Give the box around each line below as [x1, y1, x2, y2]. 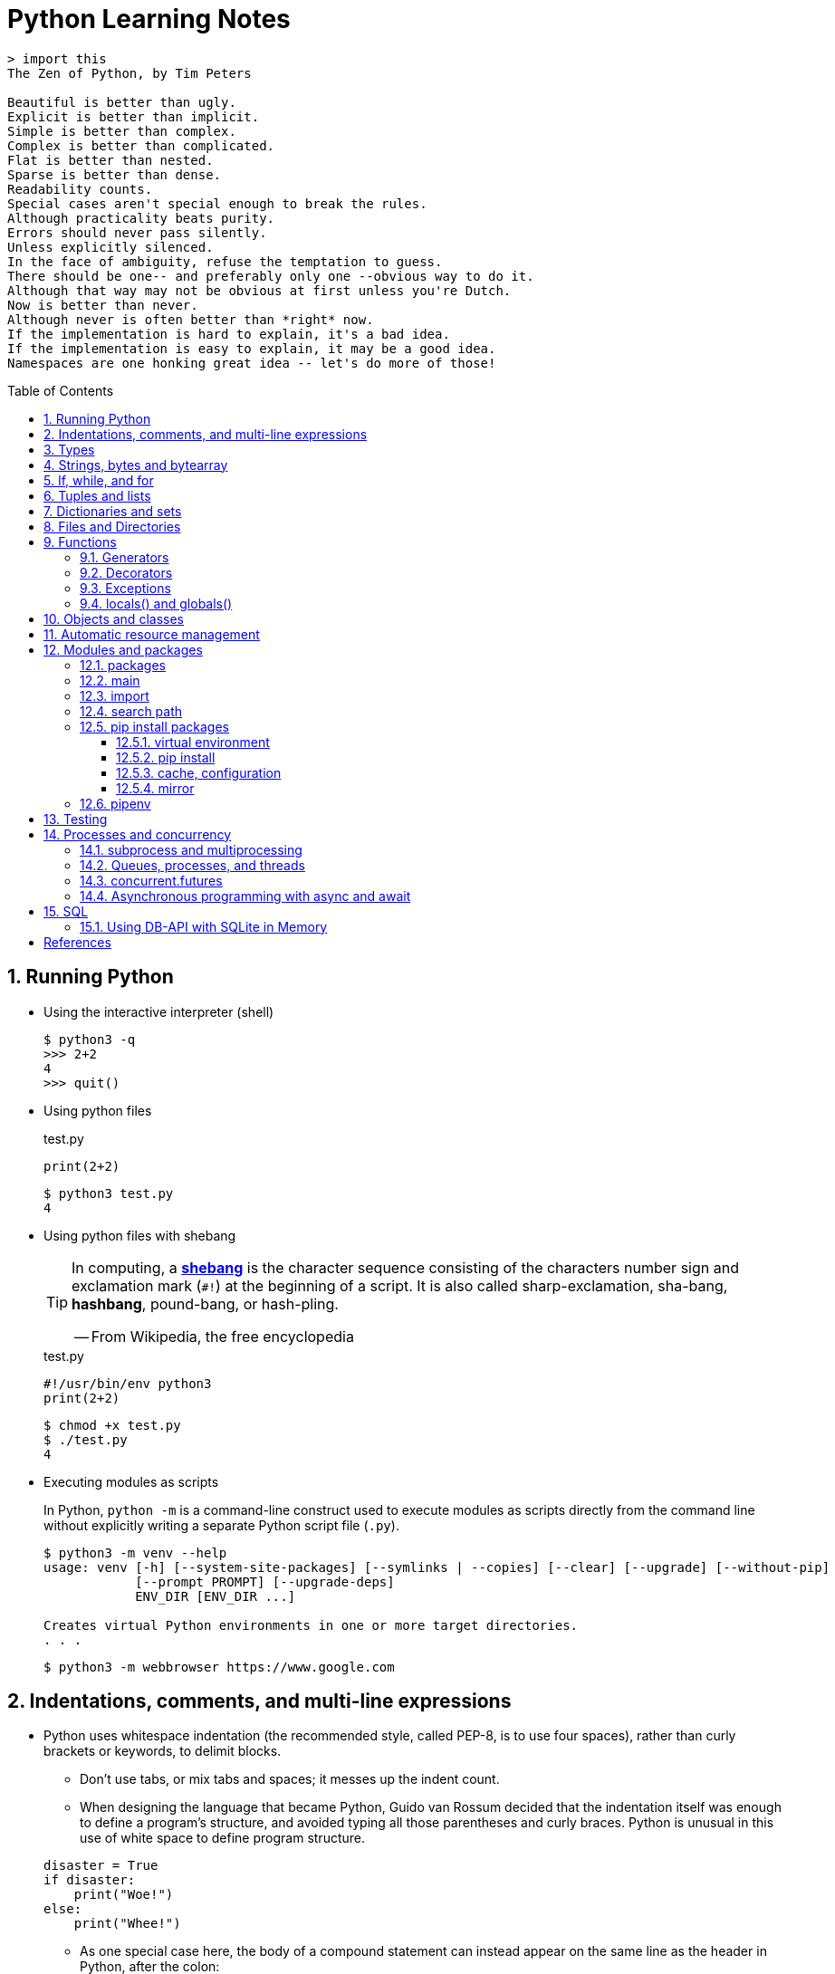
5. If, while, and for [43, 472, 154, 488]
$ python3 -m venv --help [43, 1545, 227, 1560]
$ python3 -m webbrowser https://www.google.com [43, 1659, 395, 1674]
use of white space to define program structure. [80, 1830, 365, 1846]
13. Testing [43, 810, 108, 827]
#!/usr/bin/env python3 [43, 1375, 212, 1391]
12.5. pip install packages [80, 718, 229, 734]
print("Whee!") [73, 1916, 181, 1931]
